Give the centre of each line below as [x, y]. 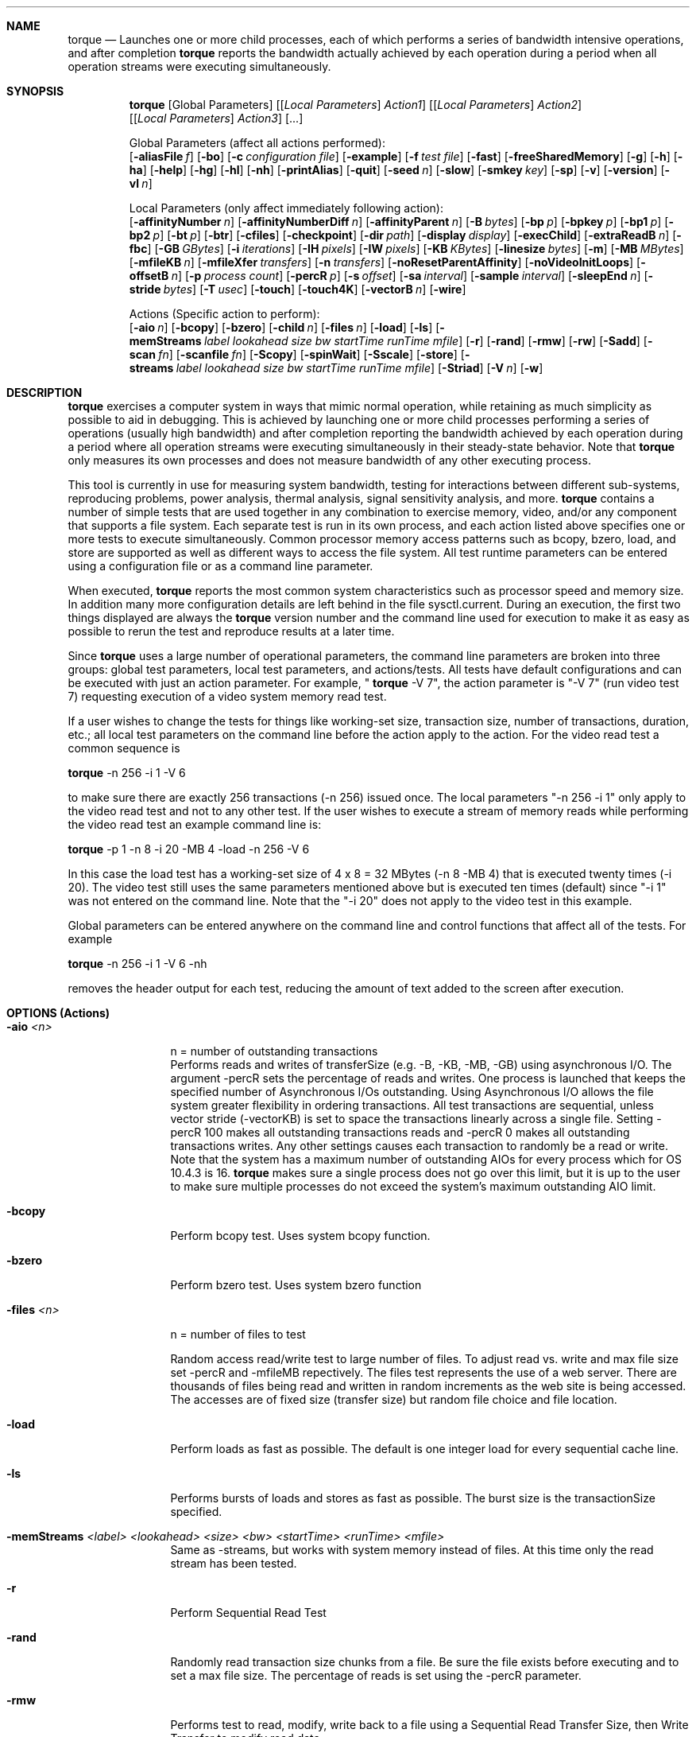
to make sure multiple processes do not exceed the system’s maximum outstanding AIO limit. [413, 1186]
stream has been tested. [234, 1563]
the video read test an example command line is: [195, 824]
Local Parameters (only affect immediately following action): [286, 208]
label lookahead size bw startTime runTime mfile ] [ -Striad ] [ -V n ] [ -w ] [360, 368]
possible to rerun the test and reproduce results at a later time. [231, 631]
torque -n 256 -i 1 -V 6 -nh [137, 964]
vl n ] [141, 183]
